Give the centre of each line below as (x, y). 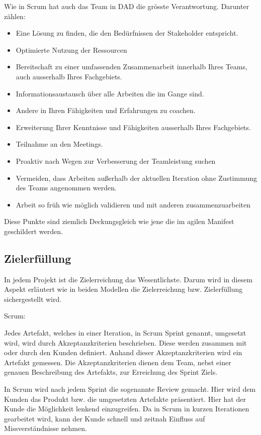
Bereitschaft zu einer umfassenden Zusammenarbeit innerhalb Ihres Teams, (132, 67)
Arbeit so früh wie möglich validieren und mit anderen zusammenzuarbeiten (133, 204)
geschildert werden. (33, 231)
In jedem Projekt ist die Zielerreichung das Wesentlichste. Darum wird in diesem (128, 279)
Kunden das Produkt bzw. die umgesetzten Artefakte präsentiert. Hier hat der (125, 399)
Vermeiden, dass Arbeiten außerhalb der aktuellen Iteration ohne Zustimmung (136, 178)
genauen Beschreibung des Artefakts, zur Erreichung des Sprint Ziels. (111, 372)
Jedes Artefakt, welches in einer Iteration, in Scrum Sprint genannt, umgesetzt (125, 333)
